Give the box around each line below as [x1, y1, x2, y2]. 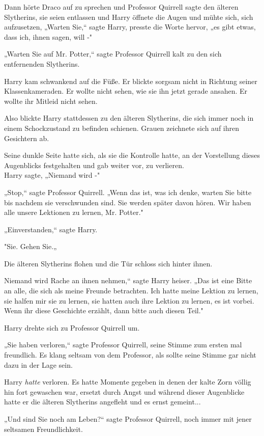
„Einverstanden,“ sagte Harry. [4, 224, 98, 234]
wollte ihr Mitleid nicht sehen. [4, 95, 98, 106]
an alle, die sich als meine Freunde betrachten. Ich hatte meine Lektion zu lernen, [4, 285, 258, 296]
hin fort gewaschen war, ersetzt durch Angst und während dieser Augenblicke [4, 386, 245, 397]
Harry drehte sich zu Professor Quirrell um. [4, 322, 140, 333]
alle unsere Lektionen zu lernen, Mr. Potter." [4, 207, 143, 217]
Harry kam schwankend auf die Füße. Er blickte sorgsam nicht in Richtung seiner [4, 75, 257, 86]
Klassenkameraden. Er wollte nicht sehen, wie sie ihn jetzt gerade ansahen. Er [4, 86, 248, 96]
